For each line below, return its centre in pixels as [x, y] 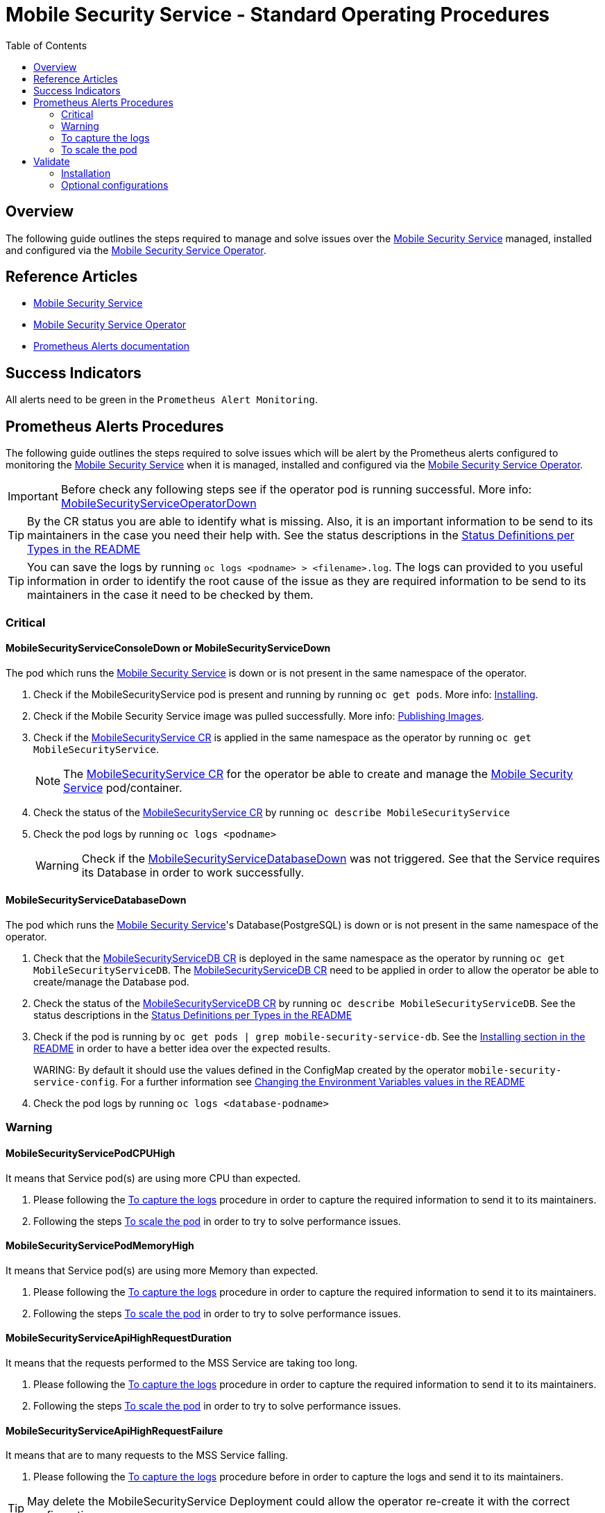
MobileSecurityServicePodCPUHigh [91, 1153]
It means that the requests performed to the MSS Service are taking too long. [182, 1362]
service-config [75, 1082]
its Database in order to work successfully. [193, 872]
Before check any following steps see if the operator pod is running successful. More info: [296, 490]
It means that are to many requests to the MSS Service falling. [147, 1455]
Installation [86, 173]
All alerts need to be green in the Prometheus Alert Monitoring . [162, 400]
